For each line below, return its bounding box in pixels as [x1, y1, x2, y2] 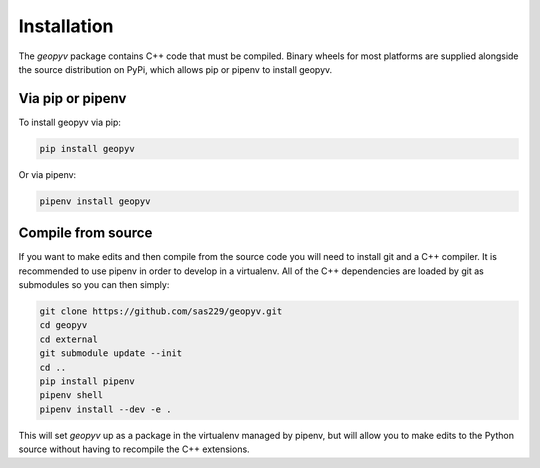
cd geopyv [39, 320, 88, 331]
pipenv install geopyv [39, 195, 151, 207]
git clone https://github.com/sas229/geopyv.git [39, 306, 283, 317]
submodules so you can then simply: [18, 279, 170, 291]
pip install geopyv [39, 143, 135, 154]
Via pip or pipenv [18, 90, 127, 107]
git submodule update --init [39, 348, 183, 359]
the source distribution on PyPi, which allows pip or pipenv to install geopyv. [18, 63, 333, 75]
